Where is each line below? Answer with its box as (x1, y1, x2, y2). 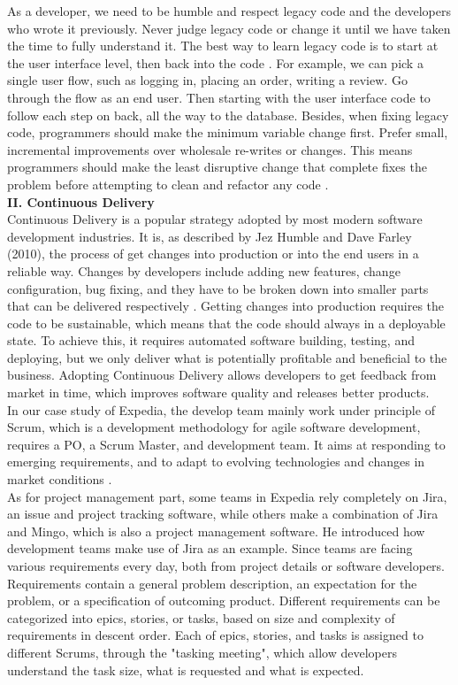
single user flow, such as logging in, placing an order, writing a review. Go (7, 71, 408, 89)
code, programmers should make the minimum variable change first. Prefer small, (7, 123, 448, 142)
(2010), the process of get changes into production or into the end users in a (7, 244, 419, 263)
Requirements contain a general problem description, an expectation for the (7, 573, 417, 592)
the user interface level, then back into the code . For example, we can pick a (7, 53, 424, 72)
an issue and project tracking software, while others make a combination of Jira (7, 504, 439, 523)
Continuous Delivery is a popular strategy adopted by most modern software (7, 210, 423, 228)
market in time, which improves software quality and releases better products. (7, 383, 430, 402)
